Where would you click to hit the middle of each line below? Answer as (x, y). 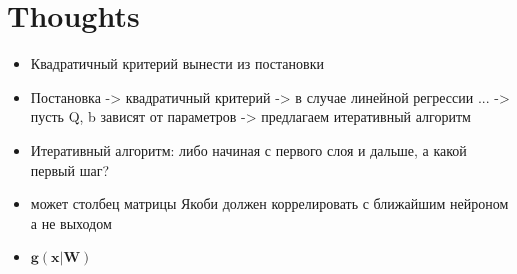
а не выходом (71, 222)
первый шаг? (70, 169)
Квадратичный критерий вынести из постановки (177, 63)
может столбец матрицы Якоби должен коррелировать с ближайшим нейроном (269, 203)
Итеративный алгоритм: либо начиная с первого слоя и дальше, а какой (248, 149)
